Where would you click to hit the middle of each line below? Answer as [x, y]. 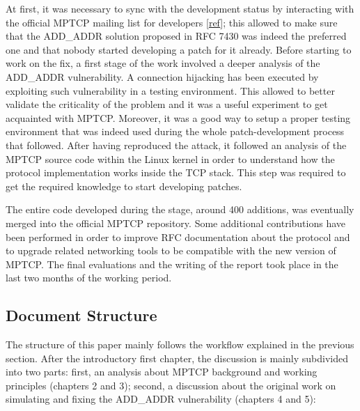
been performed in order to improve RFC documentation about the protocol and [178, 236]
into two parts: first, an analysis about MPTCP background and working [162, 372]
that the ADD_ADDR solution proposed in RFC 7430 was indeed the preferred [176, 36]
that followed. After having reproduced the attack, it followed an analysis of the [176, 145]
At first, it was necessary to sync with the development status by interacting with [180, 8]
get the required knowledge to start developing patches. [124, 186]
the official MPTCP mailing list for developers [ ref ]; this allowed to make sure [172, 22]
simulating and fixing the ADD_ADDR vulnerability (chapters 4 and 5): [161, 399]
